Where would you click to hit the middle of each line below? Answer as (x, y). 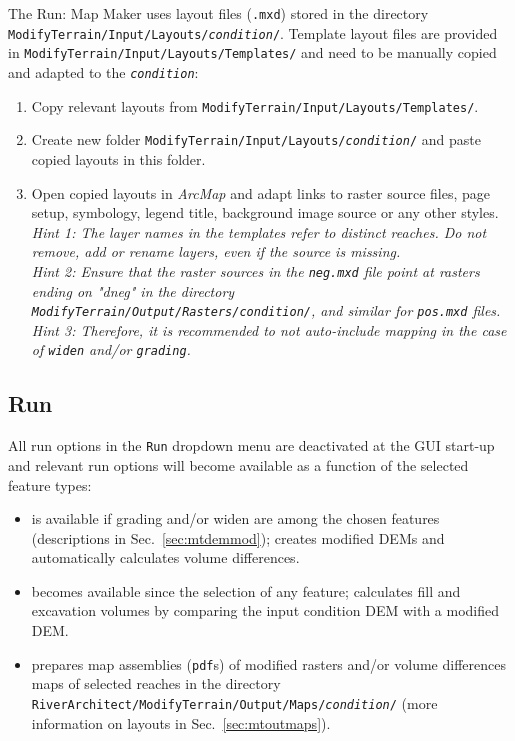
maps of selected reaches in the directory (156, 683)
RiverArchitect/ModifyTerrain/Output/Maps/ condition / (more (234, 702)
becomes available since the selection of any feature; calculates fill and (246, 590)
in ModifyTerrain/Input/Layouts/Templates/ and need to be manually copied (252, 52)
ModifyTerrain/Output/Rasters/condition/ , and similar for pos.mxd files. (266, 310)
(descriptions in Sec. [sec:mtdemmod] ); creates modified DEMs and (238, 537)
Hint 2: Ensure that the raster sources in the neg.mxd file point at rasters (255, 270)
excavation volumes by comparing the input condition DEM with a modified (265, 610)
